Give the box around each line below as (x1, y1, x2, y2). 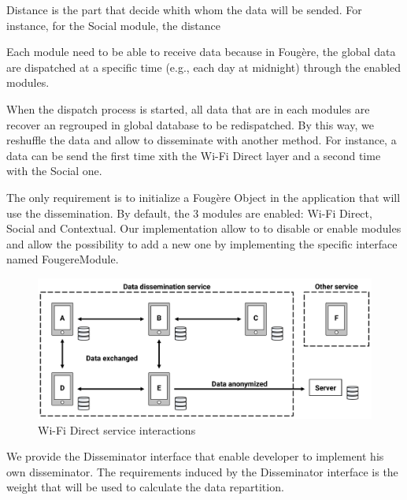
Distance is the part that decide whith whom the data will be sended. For (6, 2, 362, 17)
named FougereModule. (6, 251, 119, 267)
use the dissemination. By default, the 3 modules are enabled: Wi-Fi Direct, (6, 204, 372, 221)
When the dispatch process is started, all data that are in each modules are (6, 100, 370, 117)
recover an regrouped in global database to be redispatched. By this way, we (6, 116, 374, 132)
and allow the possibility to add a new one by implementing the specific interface (6, 235, 398, 252)
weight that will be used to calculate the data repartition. (6, 479, 284, 495)
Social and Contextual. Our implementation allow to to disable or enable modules (6, 220, 401, 237)
